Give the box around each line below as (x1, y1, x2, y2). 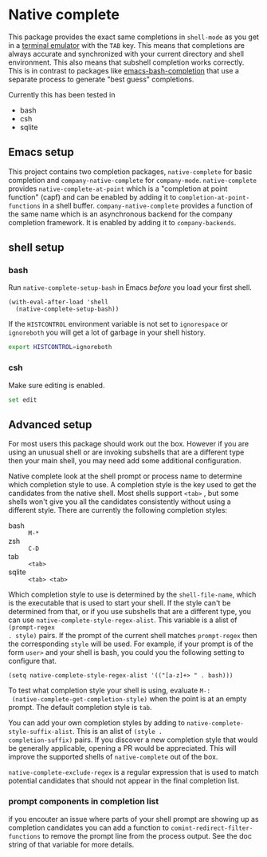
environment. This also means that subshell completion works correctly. (8, 58, 245, 67)
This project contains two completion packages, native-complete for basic (8, 166, 253, 177)
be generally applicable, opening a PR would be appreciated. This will (8, 744, 237, 753)
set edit (8, 395, 37, 404)
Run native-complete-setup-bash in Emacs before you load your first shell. (8, 283, 253, 292)
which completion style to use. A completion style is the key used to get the (8, 480, 257, 490)
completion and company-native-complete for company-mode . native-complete (8, 175, 257, 184)
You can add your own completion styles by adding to (8, 718, 186, 728)
